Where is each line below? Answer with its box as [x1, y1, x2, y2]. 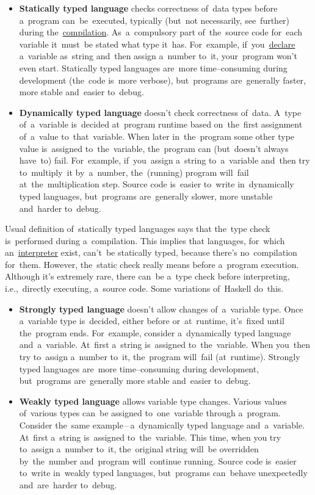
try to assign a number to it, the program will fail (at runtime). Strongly [19, 350, 300, 363]
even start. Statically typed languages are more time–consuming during [19, 61, 288, 74]
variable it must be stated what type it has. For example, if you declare [19, 37, 295, 50]
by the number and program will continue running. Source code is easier [19, 454, 297, 467]
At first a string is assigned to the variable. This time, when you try [19, 430, 281, 443]
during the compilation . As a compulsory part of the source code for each [19, 26, 303, 38]
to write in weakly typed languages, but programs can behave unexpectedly [19, 466, 308, 479]
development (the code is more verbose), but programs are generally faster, [19, 73, 306, 86]
